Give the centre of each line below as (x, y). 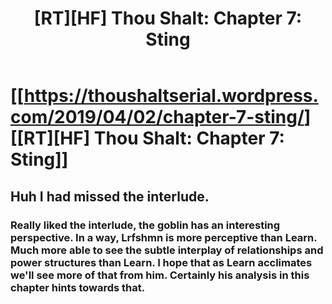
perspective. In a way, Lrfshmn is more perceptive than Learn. (164, 237)
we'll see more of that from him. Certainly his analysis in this (160, 275)
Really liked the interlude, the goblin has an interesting (145, 225)
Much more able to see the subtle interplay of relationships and (167, 250)
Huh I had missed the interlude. (110, 196)
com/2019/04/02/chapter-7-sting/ (157, 117)
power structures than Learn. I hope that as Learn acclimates (161, 262)
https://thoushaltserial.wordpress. (171, 96)
